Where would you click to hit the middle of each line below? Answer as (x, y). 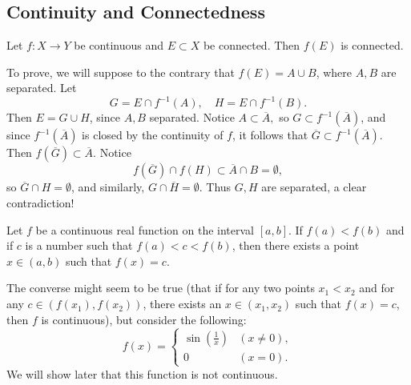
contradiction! (40, 203)
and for (377, 288)
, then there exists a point (296, 245)
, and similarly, (108, 187)
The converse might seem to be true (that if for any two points (161, 288)
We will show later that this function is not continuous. (142, 373)
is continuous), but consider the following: (144, 319)
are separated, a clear (314, 187)
